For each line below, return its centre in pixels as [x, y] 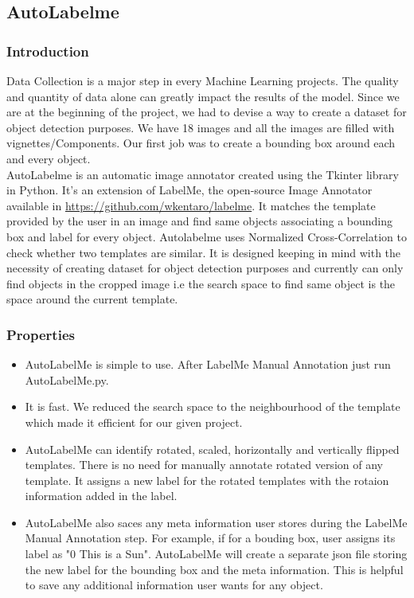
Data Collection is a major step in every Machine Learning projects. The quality [203, 80]
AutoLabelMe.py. [67, 379]
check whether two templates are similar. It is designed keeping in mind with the [204, 252]
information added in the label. [101, 496]
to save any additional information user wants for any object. [174, 585]
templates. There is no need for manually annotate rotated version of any [204, 465]
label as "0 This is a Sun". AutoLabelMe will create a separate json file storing [216, 554]
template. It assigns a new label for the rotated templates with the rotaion [207, 480]
